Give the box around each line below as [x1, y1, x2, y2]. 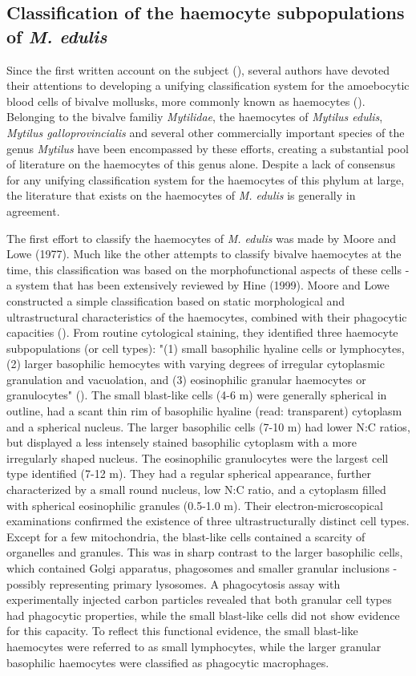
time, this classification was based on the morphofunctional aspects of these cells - [6, 261, 410, 277]
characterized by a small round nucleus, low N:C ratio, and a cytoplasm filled [6, 481, 386, 498]
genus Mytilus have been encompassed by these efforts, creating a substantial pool [6, 140, 409, 156]
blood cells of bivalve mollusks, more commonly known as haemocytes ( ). [6, 92, 366, 109]
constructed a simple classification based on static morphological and [6, 292, 345, 309]
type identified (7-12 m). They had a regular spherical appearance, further [6, 465, 371, 482]
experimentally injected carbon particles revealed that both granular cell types [6, 591, 392, 608]
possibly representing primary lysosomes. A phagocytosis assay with [6, 575, 341, 592]
